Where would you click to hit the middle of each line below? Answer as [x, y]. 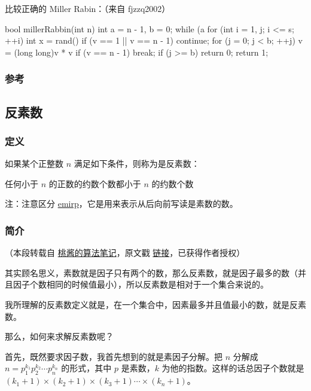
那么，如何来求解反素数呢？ [59, 336]
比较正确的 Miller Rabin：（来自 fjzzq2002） [88, 8]
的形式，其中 [86, 368]
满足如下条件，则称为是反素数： [137, 164]
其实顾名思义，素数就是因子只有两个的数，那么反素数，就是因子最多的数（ [151, 272]
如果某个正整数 [34, 164]
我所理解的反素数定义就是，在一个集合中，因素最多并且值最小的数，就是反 [151, 304]
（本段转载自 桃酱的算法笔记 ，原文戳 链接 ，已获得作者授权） [125, 253]
